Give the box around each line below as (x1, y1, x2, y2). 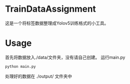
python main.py (5, 64, 36, 69)
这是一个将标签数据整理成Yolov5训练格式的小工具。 (5, 20, 109, 26)
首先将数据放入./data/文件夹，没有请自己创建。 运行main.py (5, 54, 126, 60)
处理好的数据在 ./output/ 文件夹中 (5, 73, 72, 79)
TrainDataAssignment (5, 3, 96, 15)
